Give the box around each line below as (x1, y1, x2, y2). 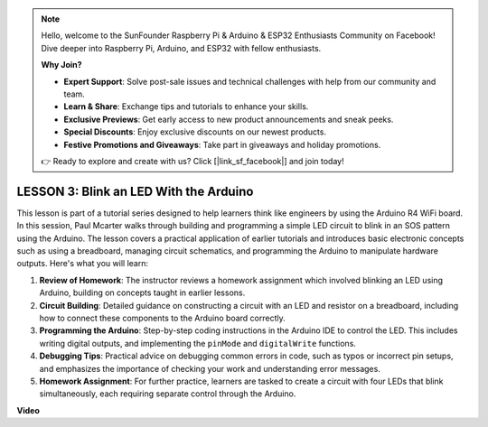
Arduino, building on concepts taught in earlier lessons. (39, 287, 246, 298)
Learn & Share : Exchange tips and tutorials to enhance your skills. (63, 101, 309, 112)
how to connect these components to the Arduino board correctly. (39, 312, 286, 323)
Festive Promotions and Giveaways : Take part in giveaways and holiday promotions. (63, 139, 381, 150)
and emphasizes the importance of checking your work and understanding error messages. (39, 363, 381, 374)
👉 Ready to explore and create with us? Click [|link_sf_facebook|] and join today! (41, 155, 344, 166)
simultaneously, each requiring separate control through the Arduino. (39, 388, 296, 399)
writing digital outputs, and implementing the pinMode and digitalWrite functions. (39, 338, 357, 348)
